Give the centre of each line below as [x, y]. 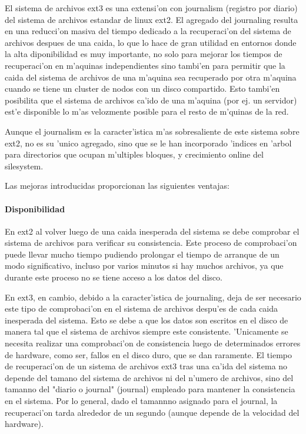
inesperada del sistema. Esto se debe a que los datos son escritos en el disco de [147, 320]
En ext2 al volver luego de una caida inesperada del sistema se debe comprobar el [152, 231]
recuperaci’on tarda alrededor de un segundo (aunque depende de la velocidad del [152, 412]
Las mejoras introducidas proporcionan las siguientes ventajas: [117, 186]
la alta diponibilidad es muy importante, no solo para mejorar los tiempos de [144, 54]
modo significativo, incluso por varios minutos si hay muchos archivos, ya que [144, 266]
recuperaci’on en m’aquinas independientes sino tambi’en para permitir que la [145, 65]
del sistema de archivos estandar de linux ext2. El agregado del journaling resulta [152, 19]
